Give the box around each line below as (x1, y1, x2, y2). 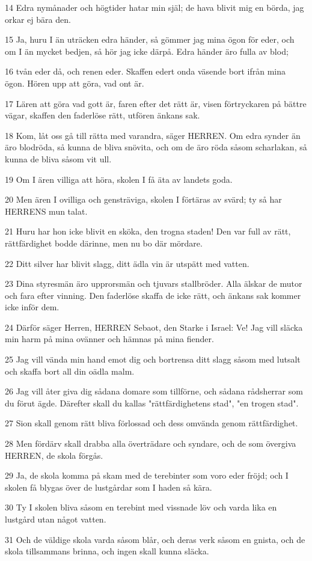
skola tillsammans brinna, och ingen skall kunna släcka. (5, 545, 209, 557)
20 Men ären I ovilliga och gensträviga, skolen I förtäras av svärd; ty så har (5, 193, 282, 206)
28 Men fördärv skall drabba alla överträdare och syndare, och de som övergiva (5, 437, 296, 450)
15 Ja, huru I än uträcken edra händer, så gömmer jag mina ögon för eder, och (5, 33, 295, 46)
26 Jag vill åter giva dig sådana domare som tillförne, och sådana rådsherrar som (5, 385, 303, 397)
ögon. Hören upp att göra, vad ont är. (5, 76, 144, 89)
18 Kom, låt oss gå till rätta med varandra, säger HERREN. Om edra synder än (5, 129, 301, 141)
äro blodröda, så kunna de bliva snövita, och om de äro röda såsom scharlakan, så (5, 141, 307, 153)
